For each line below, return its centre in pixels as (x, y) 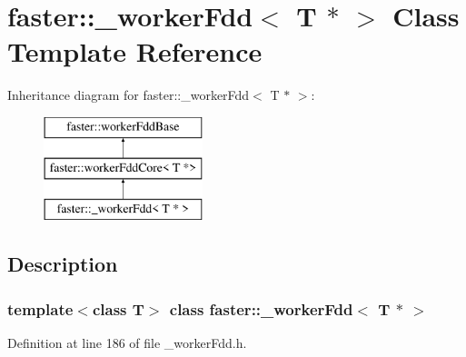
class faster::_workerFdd (261, 308)
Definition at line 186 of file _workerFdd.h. (127, 342)
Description (63, 264)
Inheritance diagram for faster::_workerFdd (129, 95)
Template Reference (135, 51)
